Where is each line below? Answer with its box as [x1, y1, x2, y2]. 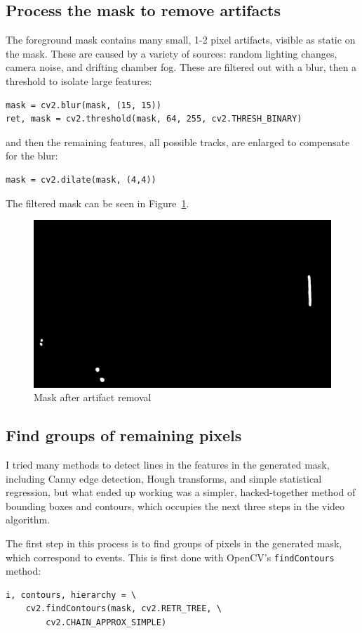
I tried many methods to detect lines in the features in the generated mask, [6, 457, 330, 472]
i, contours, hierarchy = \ [6, 589, 137, 600]
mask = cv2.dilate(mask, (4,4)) [6, 174, 156, 185]
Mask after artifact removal [34, 390, 152, 405]
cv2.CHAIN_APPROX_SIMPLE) [46, 618, 167, 628]
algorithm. [6, 512, 51, 527]
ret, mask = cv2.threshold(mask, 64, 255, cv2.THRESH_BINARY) [6, 114, 302, 124]
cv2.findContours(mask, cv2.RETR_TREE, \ [25, 603, 222, 614]
